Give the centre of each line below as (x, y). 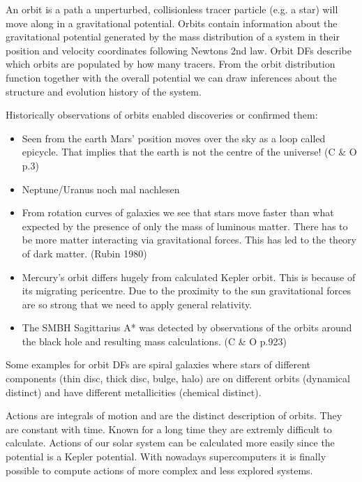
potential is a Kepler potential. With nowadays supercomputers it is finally (166, 457)
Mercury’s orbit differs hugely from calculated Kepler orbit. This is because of (189, 277)
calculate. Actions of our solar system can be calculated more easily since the (170, 443)
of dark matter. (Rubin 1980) (84, 253)
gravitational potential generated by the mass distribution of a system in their (173, 37)
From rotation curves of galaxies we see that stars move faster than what (178, 212)
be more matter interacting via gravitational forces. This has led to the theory (189, 240)
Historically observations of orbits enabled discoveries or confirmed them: (162, 115)
